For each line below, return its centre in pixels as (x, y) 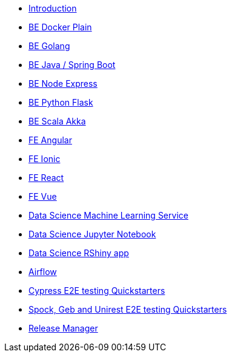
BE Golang (49, 46)
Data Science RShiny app (79, 253)
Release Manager (63, 328)
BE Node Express (63, 83)
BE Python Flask (61, 102)
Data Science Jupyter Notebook (92, 234)
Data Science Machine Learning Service (108, 215)
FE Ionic (45, 159)
